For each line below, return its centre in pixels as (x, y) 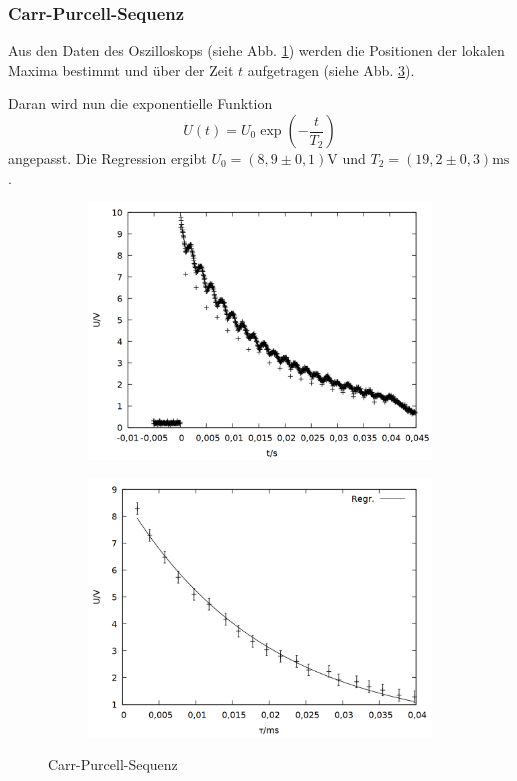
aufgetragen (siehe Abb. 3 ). (331, 69)
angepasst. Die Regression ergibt (107, 158)
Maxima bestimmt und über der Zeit (121, 69)
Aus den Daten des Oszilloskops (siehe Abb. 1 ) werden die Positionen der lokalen (256, 50)
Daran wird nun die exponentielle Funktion (140, 103)
